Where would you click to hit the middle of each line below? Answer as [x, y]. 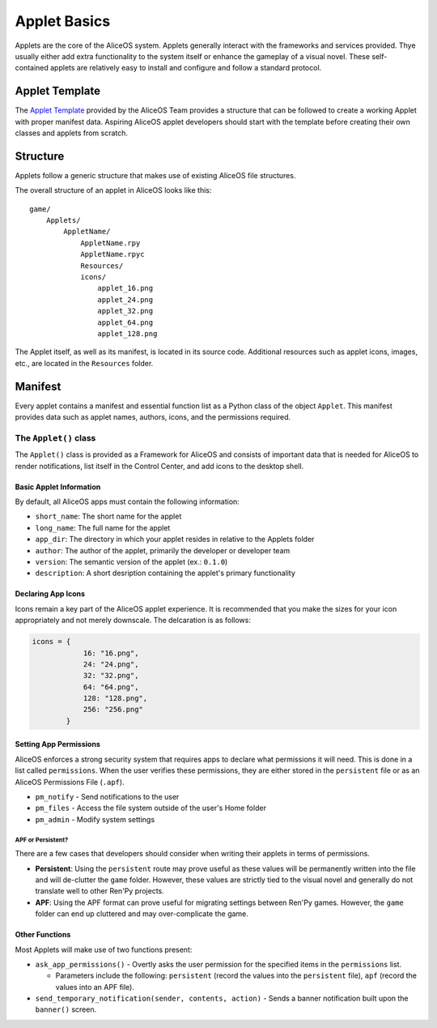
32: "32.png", [111, 676]
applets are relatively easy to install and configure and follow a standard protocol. [186, 68]
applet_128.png [127, 333]
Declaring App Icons [50, 594]
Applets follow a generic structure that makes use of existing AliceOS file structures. [155, 175]
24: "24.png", [111, 664]
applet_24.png [125, 299]
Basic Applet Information [58, 487]
